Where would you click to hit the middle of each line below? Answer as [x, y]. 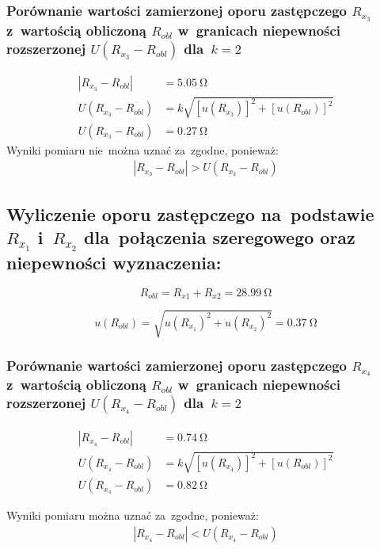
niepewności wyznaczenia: [114, 262]
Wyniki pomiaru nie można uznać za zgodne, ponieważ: [142, 149]
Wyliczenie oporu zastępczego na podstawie [190, 213]
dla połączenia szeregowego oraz [220, 237]
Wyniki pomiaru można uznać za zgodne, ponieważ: [133, 515]
